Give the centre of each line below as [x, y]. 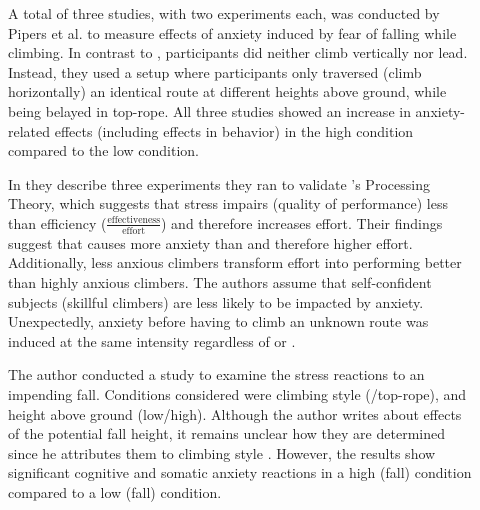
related [29, 130]
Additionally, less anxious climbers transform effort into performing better [235, 262]
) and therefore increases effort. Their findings [302, 222]
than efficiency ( [57, 222]
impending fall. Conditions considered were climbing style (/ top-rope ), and [237, 393]
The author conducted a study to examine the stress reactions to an [216, 374]
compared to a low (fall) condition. [115, 491]
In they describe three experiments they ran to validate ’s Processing [219, 183]
